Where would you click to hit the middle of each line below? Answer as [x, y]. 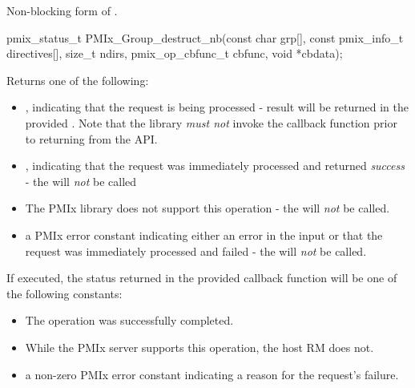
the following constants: [64, 293]
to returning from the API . [91, 138]
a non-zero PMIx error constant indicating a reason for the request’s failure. [212, 374]
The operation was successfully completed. [129, 320]
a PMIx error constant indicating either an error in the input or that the [204, 234]
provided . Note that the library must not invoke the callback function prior [211, 122]
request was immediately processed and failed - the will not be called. [196, 251]
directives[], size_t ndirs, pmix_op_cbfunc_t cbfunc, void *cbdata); [175, 53]
